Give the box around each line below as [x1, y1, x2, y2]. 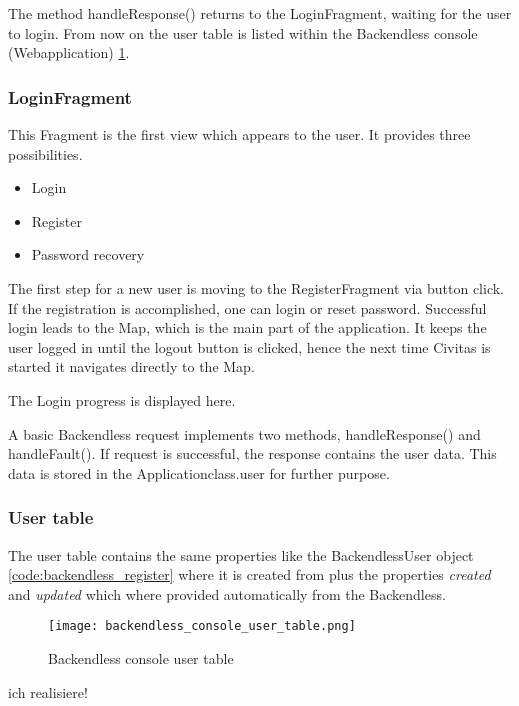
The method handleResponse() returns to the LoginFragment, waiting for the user [8, 3, 512, 23]
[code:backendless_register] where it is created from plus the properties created [8, 564, 491, 585]
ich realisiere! [8, 681, 88, 702]
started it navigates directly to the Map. [8, 356, 255, 377]
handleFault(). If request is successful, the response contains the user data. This [8, 443, 497, 464]
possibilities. [8, 143, 83, 164]
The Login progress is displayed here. [8, 389, 236, 410]
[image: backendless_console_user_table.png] [48, 619, 356, 634]
